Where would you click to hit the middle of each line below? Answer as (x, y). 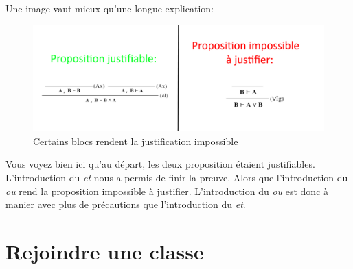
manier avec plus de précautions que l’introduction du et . (126, 204)
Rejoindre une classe (105, 252)
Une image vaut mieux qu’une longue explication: (110, 8)
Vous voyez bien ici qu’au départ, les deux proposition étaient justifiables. (160, 164)
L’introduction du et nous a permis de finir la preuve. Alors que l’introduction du (177, 178)
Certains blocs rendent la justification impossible (136, 141)
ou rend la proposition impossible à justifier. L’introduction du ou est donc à (167, 191)
